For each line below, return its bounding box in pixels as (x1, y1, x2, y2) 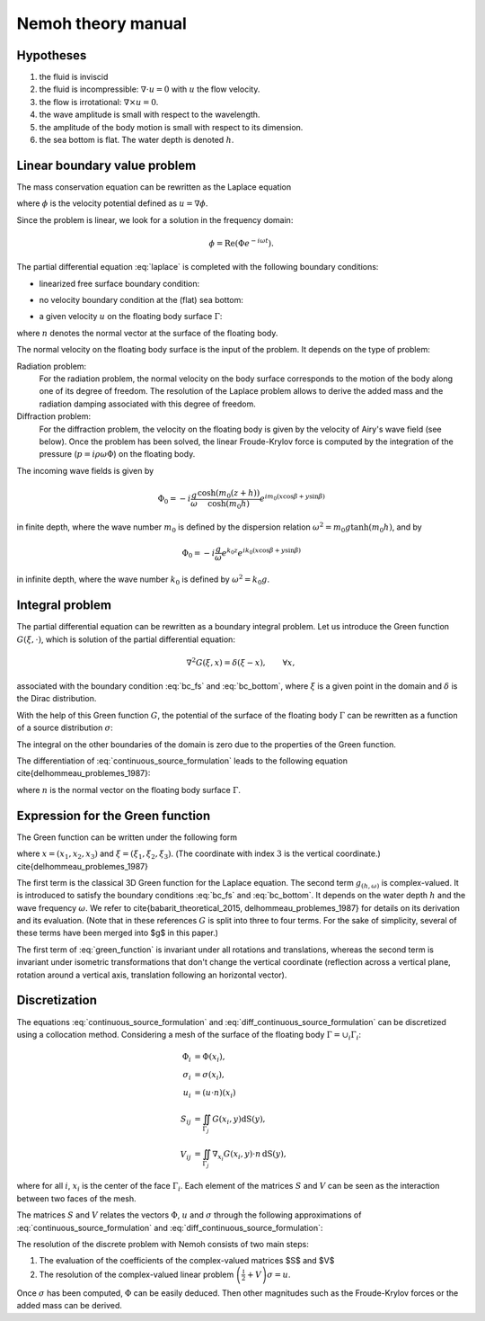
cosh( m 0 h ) (207, 498, 251, 511)
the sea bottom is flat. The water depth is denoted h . (39, 135, 234, 146)
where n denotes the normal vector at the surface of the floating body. (16, 327, 278, 338)
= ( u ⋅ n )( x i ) (194, 1087, 237, 1100)
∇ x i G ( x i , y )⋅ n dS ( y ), (212, 1149, 287, 1163)
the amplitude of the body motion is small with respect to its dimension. (39, 121, 304, 132)
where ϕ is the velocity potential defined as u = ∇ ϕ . (16, 198, 208, 209)
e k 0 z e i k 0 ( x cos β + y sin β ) (221, 547, 301, 558)
